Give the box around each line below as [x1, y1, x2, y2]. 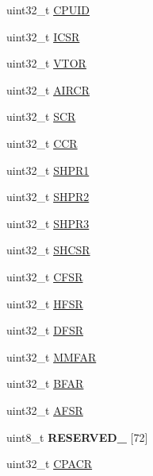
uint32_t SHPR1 [6, 161, 90, 178]
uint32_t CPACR [6, 455, 93, 472]
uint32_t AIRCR [6, 81, 90, 98]
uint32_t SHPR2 [6, 188, 90, 205]
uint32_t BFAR [6, 375, 84, 392]
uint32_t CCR [6, 134, 78, 151]
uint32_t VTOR [6, 55, 86, 72]
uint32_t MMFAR [6, 348, 97, 365]
